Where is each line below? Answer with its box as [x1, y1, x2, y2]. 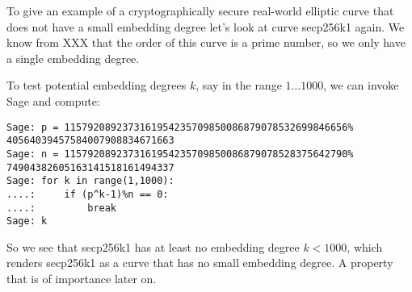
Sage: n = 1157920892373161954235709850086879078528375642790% [6, 148, 354, 160]
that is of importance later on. [6, 270, 157, 286]
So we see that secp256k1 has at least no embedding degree [6, 238, 300, 255]
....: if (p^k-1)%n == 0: [6, 188, 169, 200]
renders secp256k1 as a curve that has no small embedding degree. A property [6, 254, 393, 271]
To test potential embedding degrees [6, 77, 187, 94]
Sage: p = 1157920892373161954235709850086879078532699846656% [6, 121, 354, 133]
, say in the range [195, 77, 282, 94]
